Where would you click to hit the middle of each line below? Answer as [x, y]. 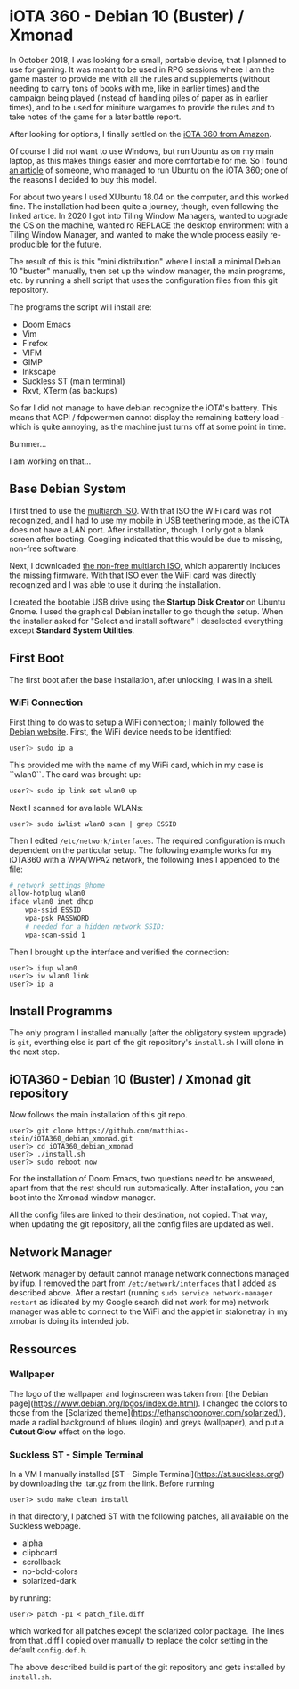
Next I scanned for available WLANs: [77, 808]
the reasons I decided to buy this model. [83, 179]
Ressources [43, 1349]
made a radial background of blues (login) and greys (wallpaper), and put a [147, 1422]
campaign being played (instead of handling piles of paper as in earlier [139, 97]
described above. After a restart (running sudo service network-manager [141, 1293]
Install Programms [61, 1011]
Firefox [35, 343]
